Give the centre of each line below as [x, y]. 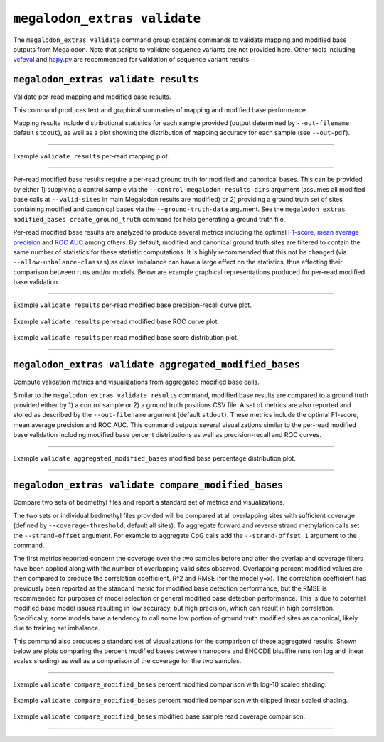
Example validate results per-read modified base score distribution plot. [126, 338]
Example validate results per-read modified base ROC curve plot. [116, 321]
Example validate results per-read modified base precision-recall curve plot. [132, 305]
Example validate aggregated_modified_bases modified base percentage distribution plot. [155, 458]
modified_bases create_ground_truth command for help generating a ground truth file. [149, 219]
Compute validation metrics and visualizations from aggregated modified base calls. [136, 382]
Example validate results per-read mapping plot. [91, 156]
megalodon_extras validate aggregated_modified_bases [156, 365]
